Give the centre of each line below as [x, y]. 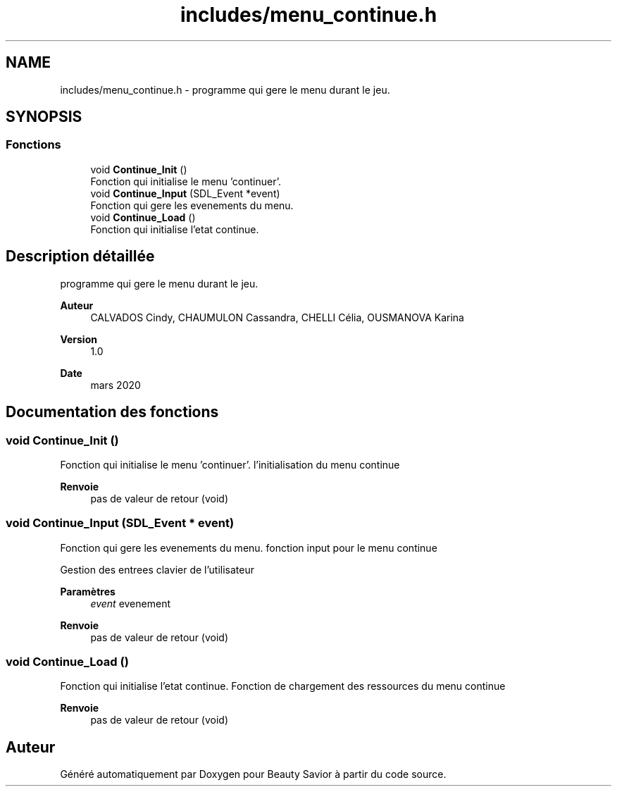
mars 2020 [116, 385]
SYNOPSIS [44, 117]
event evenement [130, 603]
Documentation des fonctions [112, 412]
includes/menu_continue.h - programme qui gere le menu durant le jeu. [225, 89]
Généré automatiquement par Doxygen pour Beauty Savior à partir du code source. [253, 774]
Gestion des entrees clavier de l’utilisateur [157, 569]
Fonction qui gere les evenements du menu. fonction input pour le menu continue [249, 547]
